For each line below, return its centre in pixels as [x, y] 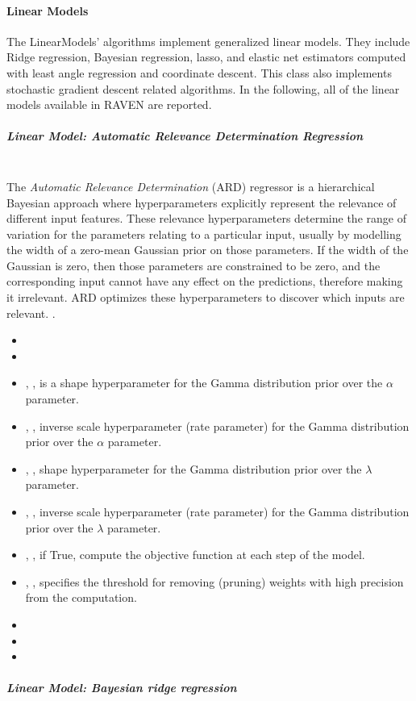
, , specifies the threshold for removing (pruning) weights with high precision [214, 581]
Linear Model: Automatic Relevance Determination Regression [185, 136]
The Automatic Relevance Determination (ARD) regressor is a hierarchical [191, 186]
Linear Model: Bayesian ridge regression [122, 688]
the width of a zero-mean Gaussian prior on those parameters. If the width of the [208, 250]
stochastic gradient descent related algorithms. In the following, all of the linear [203, 88]
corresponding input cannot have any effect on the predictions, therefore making [205, 281]
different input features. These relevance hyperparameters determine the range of [206, 218]
